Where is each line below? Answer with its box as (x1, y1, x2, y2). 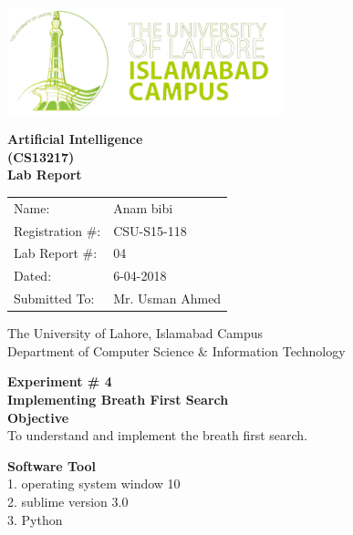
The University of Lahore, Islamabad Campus (7, 324, 264, 343)
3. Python (7, 509, 63, 529)
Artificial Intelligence (7, 129, 143, 149)
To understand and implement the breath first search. (7, 426, 308, 445)
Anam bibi (113, 198, 173, 217)
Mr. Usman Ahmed (113, 289, 222, 308)
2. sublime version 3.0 (7, 491, 129, 510)
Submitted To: (14, 289, 95, 308)
